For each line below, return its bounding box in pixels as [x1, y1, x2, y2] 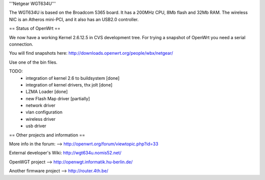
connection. [9, 41, 33, 47]
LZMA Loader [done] [26, 89, 68, 95]
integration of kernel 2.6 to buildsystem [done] [26, 75, 120, 81]
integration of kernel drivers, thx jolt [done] [26, 82, 113, 88]
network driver [26, 103, 56, 109]
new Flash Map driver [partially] [26, 95, 90, 101]
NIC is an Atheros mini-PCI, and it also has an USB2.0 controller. [9, 16, 139, 22]
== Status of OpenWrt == [9, 25, 61, 31]
